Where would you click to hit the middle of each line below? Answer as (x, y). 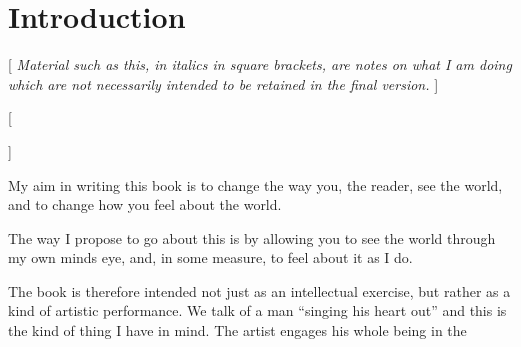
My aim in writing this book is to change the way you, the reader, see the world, (255, 184)
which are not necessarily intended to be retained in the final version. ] (223, 83)
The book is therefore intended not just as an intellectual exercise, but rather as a (259, 290)
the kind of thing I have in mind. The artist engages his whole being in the (237, 330)
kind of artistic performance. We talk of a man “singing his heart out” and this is (257, 310)
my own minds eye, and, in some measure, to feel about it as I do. (210, 257)
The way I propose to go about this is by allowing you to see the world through (252, 237)
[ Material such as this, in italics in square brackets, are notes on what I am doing (260, 64)
